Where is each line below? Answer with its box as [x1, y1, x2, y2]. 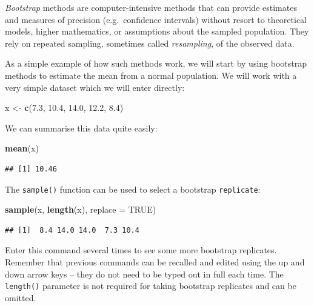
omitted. [5, 291, 36, 304]
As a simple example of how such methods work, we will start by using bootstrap [5, 57, 307, 70]
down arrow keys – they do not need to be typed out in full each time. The [5, 267, 284, 280]
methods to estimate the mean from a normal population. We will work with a [5, 68, 297, 81]
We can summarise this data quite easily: [5, 121, 158, 134]
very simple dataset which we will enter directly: [5, 81, 185, 93]
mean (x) [5, 142, 39, 155]
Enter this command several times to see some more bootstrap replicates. [5, 244, 277, 256]
